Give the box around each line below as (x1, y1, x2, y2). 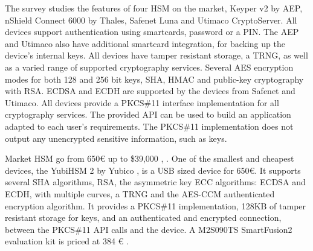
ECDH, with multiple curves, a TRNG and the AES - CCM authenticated (5, 187, 275, 200)
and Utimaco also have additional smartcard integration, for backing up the (5, 37, 285, 49)
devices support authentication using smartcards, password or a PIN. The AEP (5, 25, 299, 38)
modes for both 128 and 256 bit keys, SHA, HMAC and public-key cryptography (5, 72, 304, 85)
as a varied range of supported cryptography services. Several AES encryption (5, 60, 294, 73)
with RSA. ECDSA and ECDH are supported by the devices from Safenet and (5, 84, 295, 97)
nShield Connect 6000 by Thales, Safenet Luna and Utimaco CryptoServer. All (5, 13, 297, 26)
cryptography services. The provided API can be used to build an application (5, 108, 291, 121)
